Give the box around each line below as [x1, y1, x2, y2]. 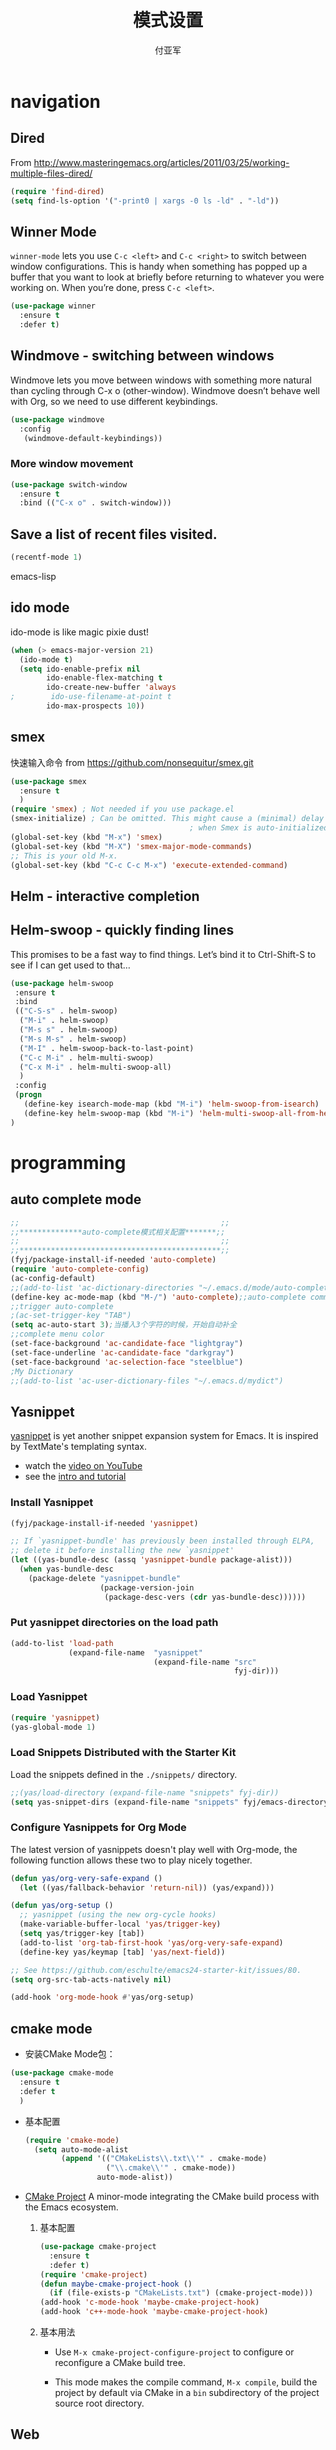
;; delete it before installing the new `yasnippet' [10, 1546, 235, 1556]
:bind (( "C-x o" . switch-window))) [19, 498, 172, 508]
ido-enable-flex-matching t [46, 673, 163, 683]
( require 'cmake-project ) [39, 2269, 148, 2280]
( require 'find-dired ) [10, 186, 105, 196]
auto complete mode [10, 1191, 142, 1208]
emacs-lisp [10, 570, 57, 582]
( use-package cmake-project [39, 2242, 157, 2252]
